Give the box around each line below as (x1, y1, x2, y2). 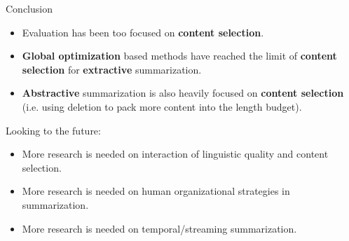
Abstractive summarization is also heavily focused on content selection (22, 85, 344, 100)
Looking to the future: (6, 123, 101, 137)
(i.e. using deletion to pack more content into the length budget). (22, 99, 302, 113)
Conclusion (6, 1, 53, 15)
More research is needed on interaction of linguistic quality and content (22, 146, 329, 161)
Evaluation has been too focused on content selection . (22, 25, 264, 39)
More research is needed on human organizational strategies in (22, 184, 290, 198)
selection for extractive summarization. (22, 62, 202, 76)
